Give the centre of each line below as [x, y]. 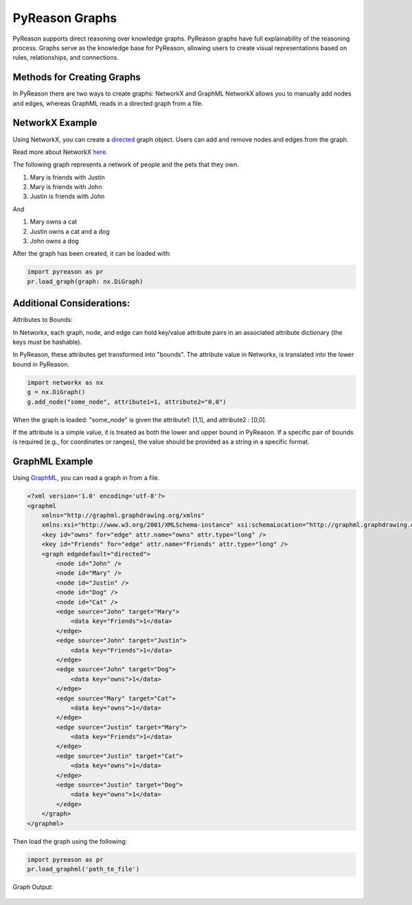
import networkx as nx [65, 382]
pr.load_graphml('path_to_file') [83, 869]
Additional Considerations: [71, 304]
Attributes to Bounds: [43, 320]
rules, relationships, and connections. [66, 58]
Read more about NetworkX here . [60, 152]
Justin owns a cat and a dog [70, 231]
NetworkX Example [55, 123]
